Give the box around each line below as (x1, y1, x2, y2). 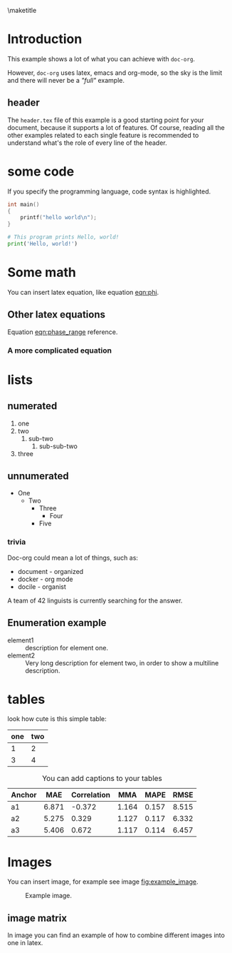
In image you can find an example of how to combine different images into (7, 931, 226, 939)
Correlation (70, 790, 110, 800)
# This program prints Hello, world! (7, 233, 120, 241)
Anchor (11, 790, 37, 800)
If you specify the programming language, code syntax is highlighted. (7, 187, 211, 196)
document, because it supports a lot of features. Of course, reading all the (7, 123, 226, 131)
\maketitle (7, 6, 37, 14)
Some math (7, 264, 76, 281)
